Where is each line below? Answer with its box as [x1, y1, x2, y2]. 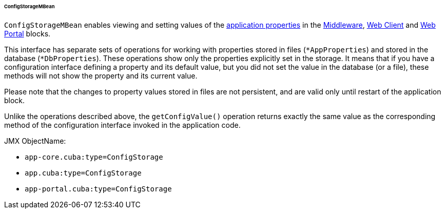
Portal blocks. [4, 29, 51, 38]
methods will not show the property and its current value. [4, 71, 198, 80]
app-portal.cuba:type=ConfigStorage [25, 184, 172, 193]
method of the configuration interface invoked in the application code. [4, 120, 241, 129]
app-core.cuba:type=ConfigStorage [25, 152, 163, 161]
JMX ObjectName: [4, 136, 66, 145]
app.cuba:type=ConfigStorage [25, 168, 142, 177]
